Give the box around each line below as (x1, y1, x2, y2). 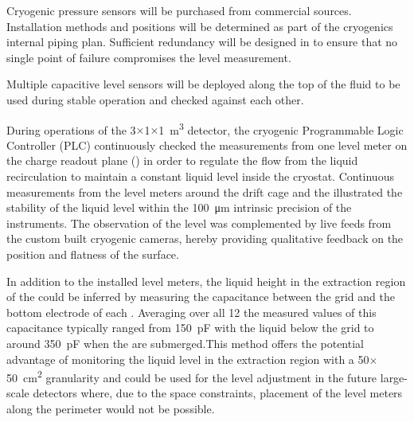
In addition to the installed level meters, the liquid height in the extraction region (6, 272, 406, 289)
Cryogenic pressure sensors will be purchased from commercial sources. (6, 2, 352, 18)
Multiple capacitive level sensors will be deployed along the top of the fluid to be (6, 76, 400, 92)
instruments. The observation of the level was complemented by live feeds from (6, 214, 392, 231)
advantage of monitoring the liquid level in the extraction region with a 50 (6, 350, 369, 367)
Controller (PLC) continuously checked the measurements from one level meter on (6, 136, 408, 153)
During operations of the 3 (6, 121, 136, 138)
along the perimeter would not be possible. (6, 400, 215, 416)
